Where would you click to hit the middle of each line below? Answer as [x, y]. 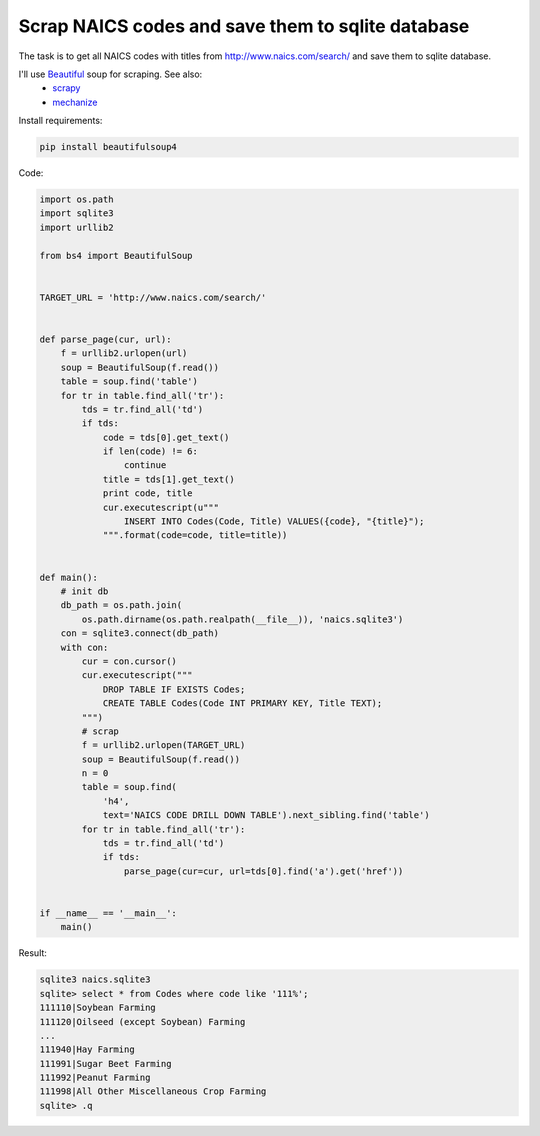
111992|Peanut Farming [95, 1078]
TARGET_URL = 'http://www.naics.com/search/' [153, 297]
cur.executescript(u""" [161, 507]
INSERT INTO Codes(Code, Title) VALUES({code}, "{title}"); [274, 521]
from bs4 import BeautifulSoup [116, 255]
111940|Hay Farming [87, 1049]
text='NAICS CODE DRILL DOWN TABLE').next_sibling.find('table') [266, 815]
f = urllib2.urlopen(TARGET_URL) [163, 745]
